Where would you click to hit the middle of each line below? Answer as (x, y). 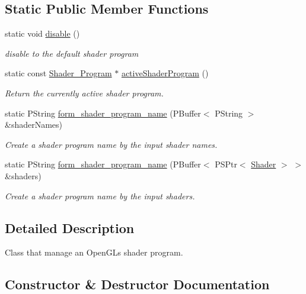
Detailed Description (70, 227)
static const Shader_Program (58, 73)
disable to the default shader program (72, 53)
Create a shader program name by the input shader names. (111, 144)
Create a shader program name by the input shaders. (100, 196)
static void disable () (42, 33)
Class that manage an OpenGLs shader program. (94, 252)
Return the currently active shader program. (84, 93)
